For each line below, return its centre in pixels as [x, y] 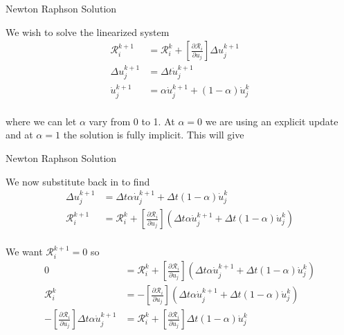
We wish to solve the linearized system [88, 31]
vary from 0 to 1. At [132, 121]
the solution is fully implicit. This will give [154, 135]
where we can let [41, 121]
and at [19, 135]
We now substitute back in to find [78, 181]
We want [24, 252]
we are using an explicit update [272, 121]
